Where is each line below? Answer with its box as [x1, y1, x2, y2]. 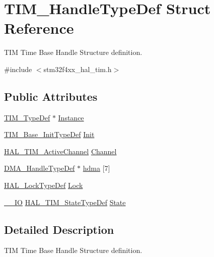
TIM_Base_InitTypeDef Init [4, 129, 95, 140]
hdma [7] [83, 163, 110, 173]
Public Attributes [4, 88, 98, 104]
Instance [58, 112, 84, 122]
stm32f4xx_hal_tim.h [43, 63, 112, 74]
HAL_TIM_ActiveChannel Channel [4, 146, 117, 156]
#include [4, 63, 32, 74]
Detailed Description [4, 221, 114, 237]
